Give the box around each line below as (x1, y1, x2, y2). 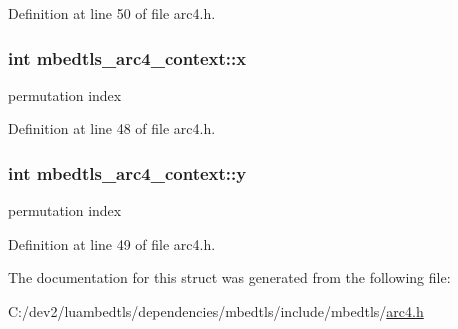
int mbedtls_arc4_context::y (8, 160, 247, 185)
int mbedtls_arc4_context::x (8, 45, 247, 70)
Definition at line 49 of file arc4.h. (8, 233, 216, 254)
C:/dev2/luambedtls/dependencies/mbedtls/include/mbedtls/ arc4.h (8, 301, 424, 321)
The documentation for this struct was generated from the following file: (8, 267, 451, 288)
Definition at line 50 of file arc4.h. (8, 3, 216, 23)
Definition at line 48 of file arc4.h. (8, 118, 216, 139)
